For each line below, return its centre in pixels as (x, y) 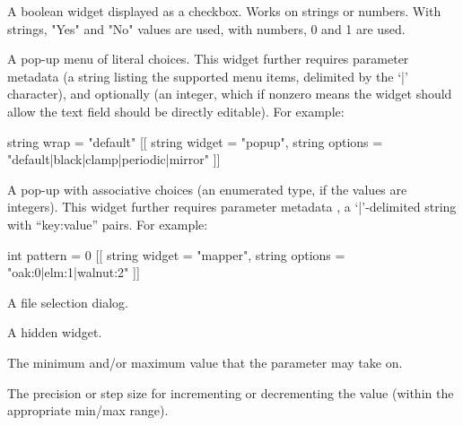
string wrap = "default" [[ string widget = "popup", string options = (195, 141)
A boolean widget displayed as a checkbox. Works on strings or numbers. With (224, 11)
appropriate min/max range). (88, 410)
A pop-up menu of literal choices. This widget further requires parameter (208, 59)
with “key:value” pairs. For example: (108, 224)
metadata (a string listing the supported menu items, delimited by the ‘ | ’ (208, 76)
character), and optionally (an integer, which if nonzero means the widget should (230, 94)
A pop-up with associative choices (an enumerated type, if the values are (207, 189)
